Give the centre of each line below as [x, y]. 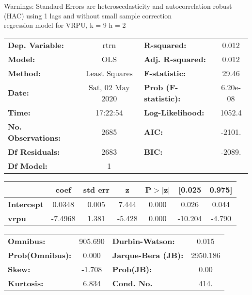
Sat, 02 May [109, 87]
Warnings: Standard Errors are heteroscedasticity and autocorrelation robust [118, 6]
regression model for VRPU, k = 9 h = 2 [65, 25]
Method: [24, 73]
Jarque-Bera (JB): [148, 255]
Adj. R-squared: [175, 59]
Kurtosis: [26, 283]
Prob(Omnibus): [40, 255]
